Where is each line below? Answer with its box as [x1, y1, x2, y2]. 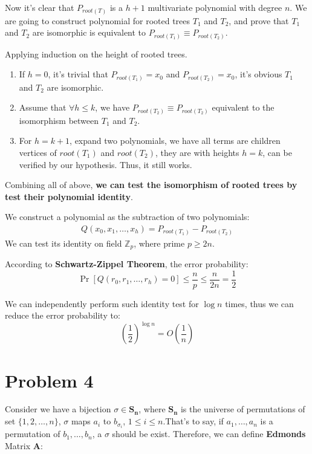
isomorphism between [19, 114, 99, 126]
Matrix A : [5, 439, 43, 452]
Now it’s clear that [5, 1, 74, 13]
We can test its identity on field [5, 236, 122, 249]
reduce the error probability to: [5, 309, 120, 322]
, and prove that [229, 14, 289, 27]
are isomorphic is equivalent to [32, 26, 146, 39]
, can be [262, 146, 292, 159]
